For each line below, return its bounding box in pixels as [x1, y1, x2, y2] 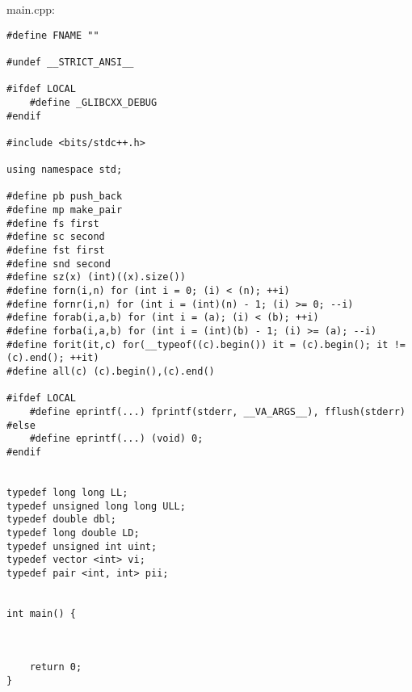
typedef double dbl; [6, 514, 117, 526]
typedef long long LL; [6, 486, 128, 498]
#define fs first [6, 217, 99, 229]
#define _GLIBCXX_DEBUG [29, 96, 158, 108]
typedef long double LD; [6, 526, 140, 539]
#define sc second [6, 231, 105, 243]
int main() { [6, 607, 76, 619]
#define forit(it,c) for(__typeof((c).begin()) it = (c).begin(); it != [6, 338, 406, 350]
